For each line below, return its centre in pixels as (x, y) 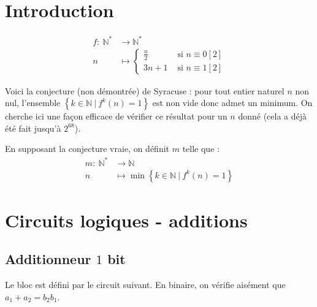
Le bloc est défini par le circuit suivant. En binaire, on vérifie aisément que (145, 285)
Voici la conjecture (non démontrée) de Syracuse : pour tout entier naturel (145, 90)
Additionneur (48, 259)
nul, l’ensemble (33, 103)
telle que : (201, 149)
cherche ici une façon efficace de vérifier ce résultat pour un (116, 116)
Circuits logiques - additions (126, 220)
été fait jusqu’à (33, 128)
